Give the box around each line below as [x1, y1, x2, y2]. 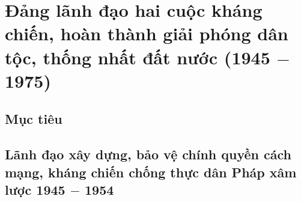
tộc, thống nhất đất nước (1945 [5, 44, 270, 69]
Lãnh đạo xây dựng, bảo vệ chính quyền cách [5, 145, 292, 164]
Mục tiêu [5, 109, 62, 128]
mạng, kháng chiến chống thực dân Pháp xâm [5, 162, 297, 181]
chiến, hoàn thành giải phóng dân [5, 21, 288, 46]
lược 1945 [5, 180, 65, 198]
